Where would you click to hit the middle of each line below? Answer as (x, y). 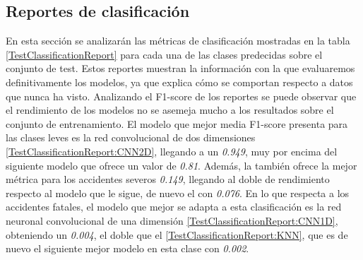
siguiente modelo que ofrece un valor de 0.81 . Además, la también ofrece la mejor (181, 165)
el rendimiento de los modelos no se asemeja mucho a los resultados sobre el (170, 110)
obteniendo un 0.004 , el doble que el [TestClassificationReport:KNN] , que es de (177, 234)
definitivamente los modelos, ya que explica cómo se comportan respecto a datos (179, 82)
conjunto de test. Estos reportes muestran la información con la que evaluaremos (180, 68)
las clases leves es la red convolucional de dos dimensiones (131, 137)
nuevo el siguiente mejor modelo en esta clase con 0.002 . (127, 248)
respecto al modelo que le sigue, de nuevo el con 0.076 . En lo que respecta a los (178, 193)
